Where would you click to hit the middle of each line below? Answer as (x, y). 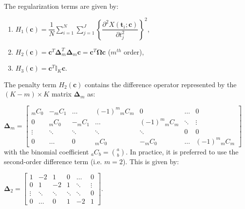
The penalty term (30, 84)
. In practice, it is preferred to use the (182, 151)
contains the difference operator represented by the (161, 84)
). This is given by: (151, 161)
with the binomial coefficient (47, 151)
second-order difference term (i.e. (53, 161)
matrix (61, 94)
